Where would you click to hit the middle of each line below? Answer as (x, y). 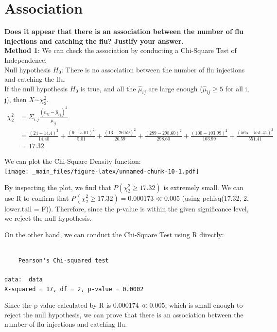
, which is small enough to (204, 305)
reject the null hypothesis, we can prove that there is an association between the (124, 314)
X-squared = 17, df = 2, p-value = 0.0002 (74, 289)
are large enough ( (175, 88)
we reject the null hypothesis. (48, 218)
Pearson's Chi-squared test (63, 260)
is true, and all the (108, 88)
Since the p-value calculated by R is (58, 305)
